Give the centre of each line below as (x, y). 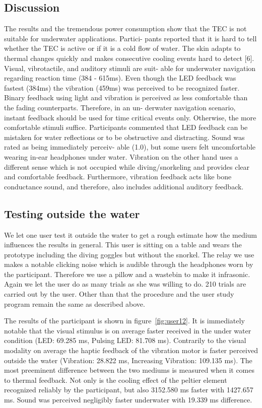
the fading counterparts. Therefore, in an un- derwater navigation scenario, (120, 107)
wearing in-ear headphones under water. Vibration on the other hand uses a (121, 156)
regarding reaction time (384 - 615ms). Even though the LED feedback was (120, 78)
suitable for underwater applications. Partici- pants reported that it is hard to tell (130, 38)
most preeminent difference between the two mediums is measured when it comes (129, 370)
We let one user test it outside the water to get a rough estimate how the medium (131, 234)
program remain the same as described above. (75, 303)
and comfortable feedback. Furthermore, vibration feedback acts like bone (118, 177)
